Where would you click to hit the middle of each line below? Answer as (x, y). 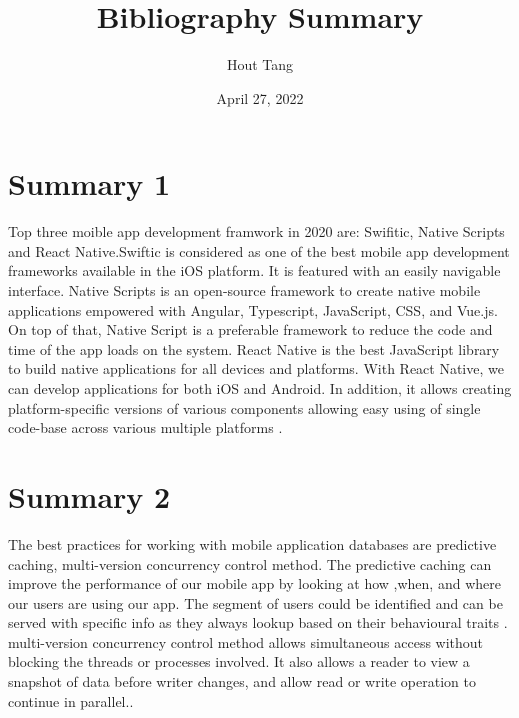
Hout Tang (260, 64)
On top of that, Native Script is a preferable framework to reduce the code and (250, 329)
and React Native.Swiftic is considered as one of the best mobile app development (259, 250)
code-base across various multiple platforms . (145, 427)
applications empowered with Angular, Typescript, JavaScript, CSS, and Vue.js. (253, 309)
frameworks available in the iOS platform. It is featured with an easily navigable (254, 270)
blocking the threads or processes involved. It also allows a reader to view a (239, 661)
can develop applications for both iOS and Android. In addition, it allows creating (260, 388)
